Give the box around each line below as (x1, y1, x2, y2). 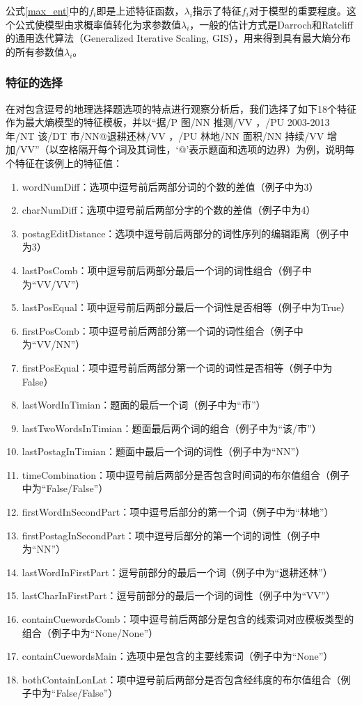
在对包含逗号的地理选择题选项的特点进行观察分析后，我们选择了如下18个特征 (6, 101, 356, 116)
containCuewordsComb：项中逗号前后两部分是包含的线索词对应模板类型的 (22, 612, 354, 626)
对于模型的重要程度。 (249, 3, 347, 17)
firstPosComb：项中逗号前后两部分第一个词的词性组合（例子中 (22, 323, 304, 338)
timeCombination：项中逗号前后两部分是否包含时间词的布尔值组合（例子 (22, 467, 349, 482)
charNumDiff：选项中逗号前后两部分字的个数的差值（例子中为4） (22, 203, 316, 217)
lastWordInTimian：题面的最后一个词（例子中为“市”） (22, 397, 266, 412)
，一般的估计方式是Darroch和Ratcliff (189, 17, 353, 31)
